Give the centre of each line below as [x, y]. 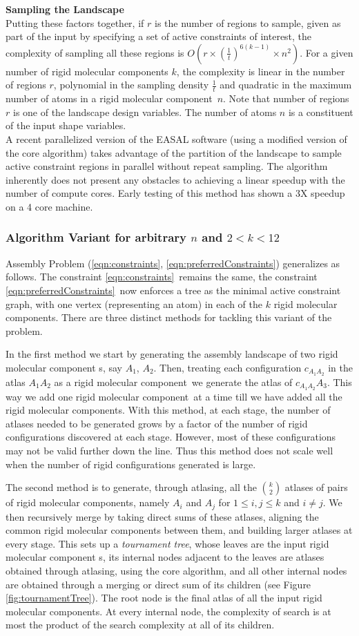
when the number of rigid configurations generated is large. [131, 464]
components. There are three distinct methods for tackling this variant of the [169, 317]
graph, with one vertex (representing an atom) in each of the [134, 303]
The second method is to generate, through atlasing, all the [131, 487]
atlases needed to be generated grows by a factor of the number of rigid [157, 423]
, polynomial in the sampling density [131, 85]
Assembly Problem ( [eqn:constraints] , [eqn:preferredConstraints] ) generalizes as [173, 263]
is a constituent [321, 112]
